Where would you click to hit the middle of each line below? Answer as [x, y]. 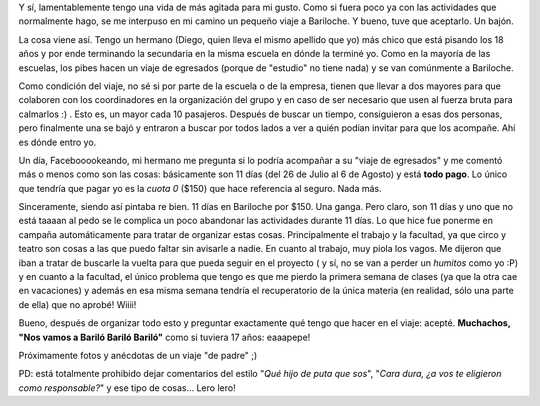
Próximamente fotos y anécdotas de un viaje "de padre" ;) [138, 355]
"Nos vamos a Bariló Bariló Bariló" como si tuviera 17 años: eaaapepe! [164, 337]
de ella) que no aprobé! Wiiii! [77, 304]
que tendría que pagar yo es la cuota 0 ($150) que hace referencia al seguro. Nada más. [200, 188]
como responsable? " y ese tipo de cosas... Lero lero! [127, 387]
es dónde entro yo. [57, 142]
